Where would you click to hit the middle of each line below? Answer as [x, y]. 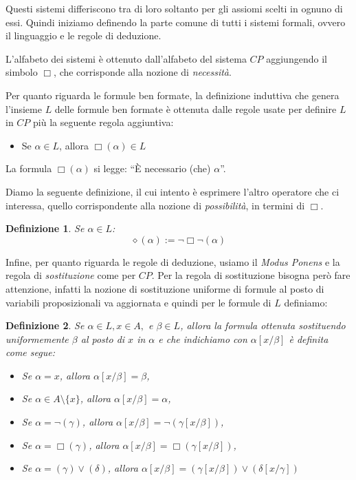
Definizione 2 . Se [45, 325]
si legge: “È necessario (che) [152, 168]
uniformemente [37, 338]
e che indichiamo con [203, 338]
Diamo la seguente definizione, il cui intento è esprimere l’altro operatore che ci [173, 191]
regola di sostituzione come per [71, 275]
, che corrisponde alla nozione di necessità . [143, 72]
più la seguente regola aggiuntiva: [103, 122]
